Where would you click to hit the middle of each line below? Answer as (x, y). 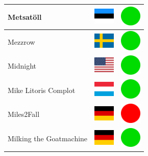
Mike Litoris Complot (42, 90)
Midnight (22, 66)
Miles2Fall (24, 114)
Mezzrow (21, 41)
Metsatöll (25, 17)
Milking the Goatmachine (48, 138)
